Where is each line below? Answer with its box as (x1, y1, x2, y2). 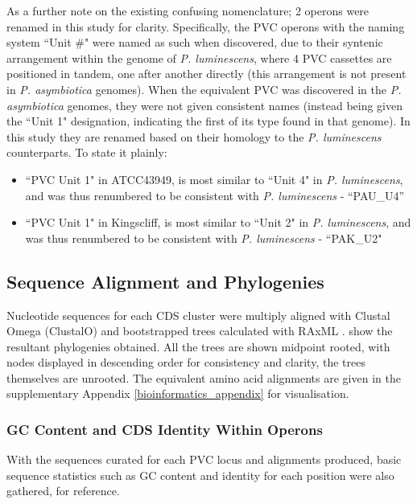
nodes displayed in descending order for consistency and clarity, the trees (6, 354, 365, 371)
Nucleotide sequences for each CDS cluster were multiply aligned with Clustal (6, 306, 390, 323)
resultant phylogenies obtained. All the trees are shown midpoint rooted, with (6, 338, 390, 354)
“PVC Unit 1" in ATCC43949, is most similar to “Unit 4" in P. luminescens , (25, 170, 403, 187)
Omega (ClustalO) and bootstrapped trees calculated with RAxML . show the (6, 322, 393, 339)
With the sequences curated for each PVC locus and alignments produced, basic (6, 451, 402, 468)
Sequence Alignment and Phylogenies (6, 268, 324, 293)
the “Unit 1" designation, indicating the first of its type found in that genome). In (6, 113, 411, 129)
